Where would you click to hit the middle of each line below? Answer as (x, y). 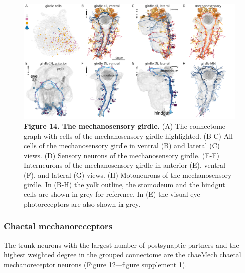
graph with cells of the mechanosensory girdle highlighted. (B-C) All (128, 136)
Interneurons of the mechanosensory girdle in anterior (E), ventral (124, 165)
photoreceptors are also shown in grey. (82, 204)
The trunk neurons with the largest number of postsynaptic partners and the (122, 244)
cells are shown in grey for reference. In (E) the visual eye (112, 194)
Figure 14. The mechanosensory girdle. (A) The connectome (125, 126)
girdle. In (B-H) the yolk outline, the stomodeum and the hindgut (124, 184)
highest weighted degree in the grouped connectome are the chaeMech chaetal (122, 254)
